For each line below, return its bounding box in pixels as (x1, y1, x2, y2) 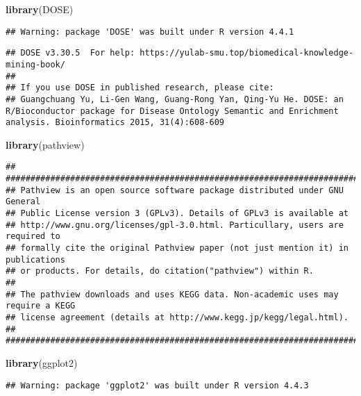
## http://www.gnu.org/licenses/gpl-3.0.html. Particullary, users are (6, 220, 344, 230)
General (6, 197, 41, 207)
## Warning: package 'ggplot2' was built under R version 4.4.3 (6, 380, 309, 390)
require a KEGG (6, 301, 76, 311)
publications (6, 254, 65, 265)
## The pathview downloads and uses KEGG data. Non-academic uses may (6, 289, 339, 299)
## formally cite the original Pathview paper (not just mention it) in (6, 243, 349, 254)
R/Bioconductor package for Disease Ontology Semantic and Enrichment (6, 106, 339, 116)
